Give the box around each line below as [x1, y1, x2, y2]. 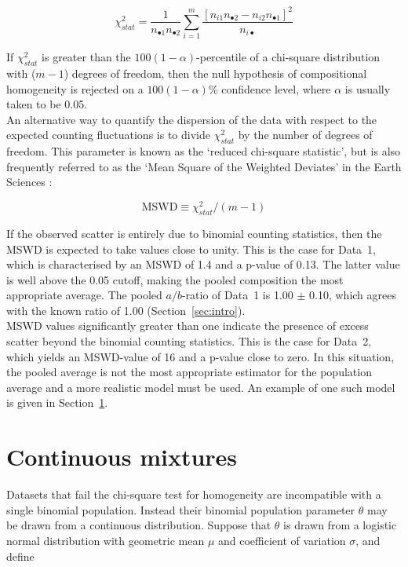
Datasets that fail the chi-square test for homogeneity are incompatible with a [6, 486, 381, 503]
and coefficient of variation [217, 532, 346, 548]
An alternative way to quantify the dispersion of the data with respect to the [6, 111, 377, 127]
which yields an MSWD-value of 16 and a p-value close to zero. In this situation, [6, 348, 395, 364]
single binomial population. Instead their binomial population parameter [6, 501, 355, 518]
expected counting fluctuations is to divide [6, 126, 210, 143]
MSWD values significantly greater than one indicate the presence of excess [6, 317, 369, 334]
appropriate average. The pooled [6, 287, 162, 303]
